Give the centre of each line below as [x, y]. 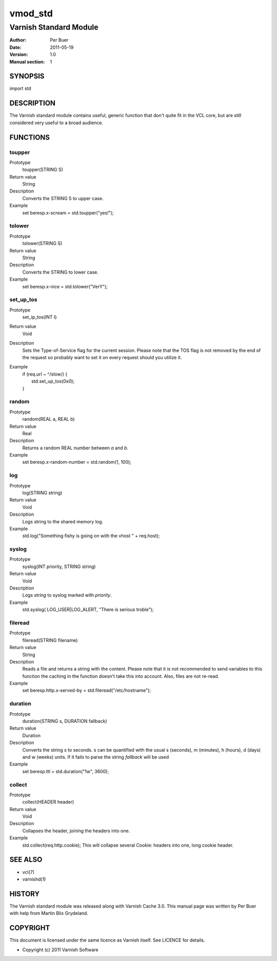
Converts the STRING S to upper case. [63, 198]
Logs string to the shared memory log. [63, 521]
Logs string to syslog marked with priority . [67, 595]
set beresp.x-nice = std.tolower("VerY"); [65, 286]
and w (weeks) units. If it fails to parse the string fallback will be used [96, 757]
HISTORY [25, 894]
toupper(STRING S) [43, 170]
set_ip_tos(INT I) [39, 317]
